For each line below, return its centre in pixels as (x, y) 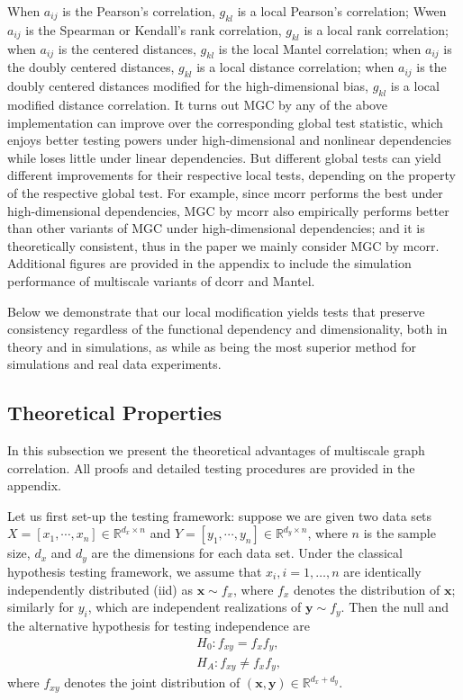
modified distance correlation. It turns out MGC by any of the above (197, 104)
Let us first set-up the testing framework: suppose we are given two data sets (220, 515)
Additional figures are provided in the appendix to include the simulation (209, 263)
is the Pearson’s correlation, (139, 11)
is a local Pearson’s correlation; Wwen (342, 11)
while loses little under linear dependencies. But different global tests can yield (224, 157)
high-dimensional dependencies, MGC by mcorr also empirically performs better (228, 210)
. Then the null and (395, 607)
